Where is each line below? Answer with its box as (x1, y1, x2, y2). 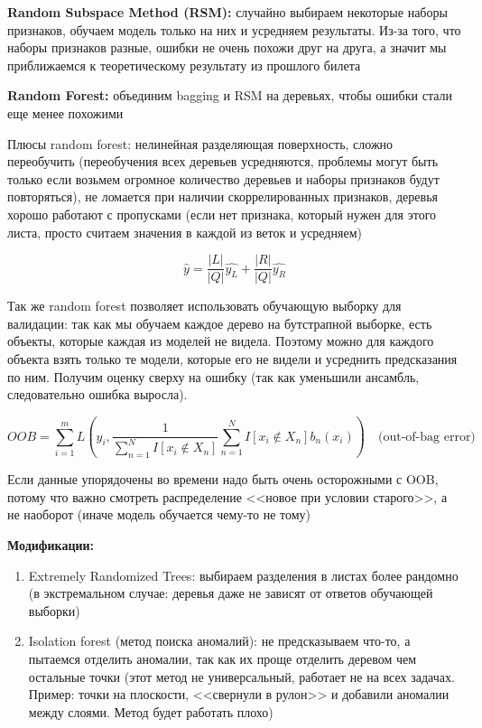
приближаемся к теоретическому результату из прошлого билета (7, 55, 361, 74)
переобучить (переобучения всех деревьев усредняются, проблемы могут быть (7, 152, 439, 171)
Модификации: (7, 536, 95, 555)
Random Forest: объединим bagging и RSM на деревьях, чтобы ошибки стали (7, 86, 452, 105)
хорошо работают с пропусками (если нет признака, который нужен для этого (7, 204, 437, 223)
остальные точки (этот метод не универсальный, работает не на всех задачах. (28, 667, 455, 686)
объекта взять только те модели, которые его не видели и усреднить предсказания (7, 349, 458, 368)
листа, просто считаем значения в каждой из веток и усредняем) (7, 222, 362, 241)
